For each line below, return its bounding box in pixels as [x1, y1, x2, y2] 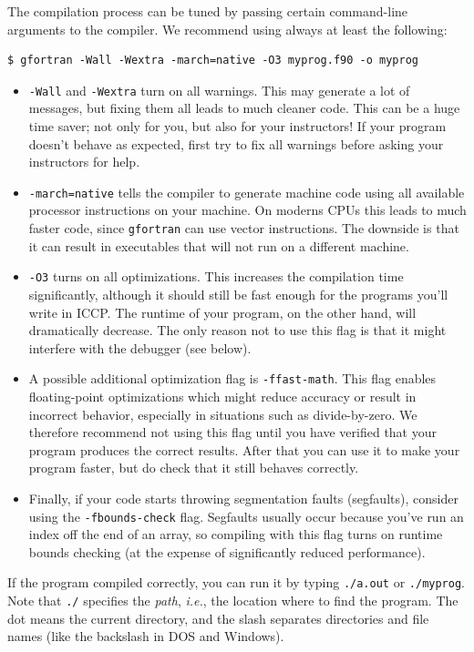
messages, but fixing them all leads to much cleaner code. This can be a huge [28, 98, 460, 117]
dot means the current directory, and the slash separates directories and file [7, 608, 429, 627]
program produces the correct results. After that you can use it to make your [28, 440, 460, 459]
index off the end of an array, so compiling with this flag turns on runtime [28, 525, 443, 544]
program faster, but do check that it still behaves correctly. [28, 458, 359, 477]
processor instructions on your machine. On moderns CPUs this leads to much [28, 200, 467, 219]
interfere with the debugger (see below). [28, 338, 252, 357]
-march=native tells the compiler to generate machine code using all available [28, 182, 465, 201]
